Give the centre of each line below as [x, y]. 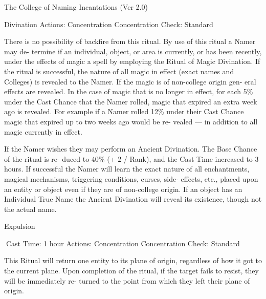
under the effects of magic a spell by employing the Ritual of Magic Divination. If [132, 61]
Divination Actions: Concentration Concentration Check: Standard [109, 24]
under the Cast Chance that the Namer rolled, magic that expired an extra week [131, 101]
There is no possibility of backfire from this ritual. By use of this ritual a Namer [130, 41]
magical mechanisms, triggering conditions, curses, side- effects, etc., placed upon [131, 178]
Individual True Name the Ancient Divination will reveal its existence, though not [133, 199]
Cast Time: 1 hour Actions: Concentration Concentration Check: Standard [123, 243]
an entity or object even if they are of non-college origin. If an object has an [123, 189]
